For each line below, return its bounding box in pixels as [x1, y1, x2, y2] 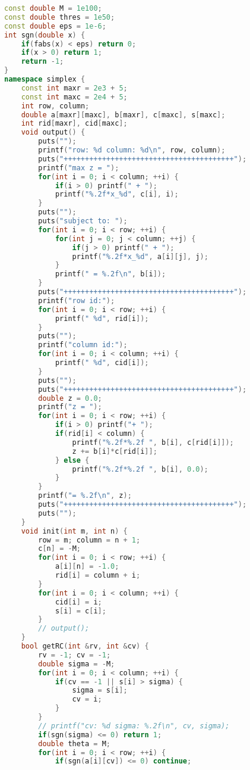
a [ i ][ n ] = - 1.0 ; [55, 562, 119, 571]
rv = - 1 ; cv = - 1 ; [38, 650, 111, 659]
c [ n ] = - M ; [38, 544, 81, 553]
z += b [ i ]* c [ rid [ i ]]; [72, 447, 157, 456]
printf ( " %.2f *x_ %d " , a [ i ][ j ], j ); [72, 252, 208, 261]
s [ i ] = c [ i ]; [55, 606, 106, 615]
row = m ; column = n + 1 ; [38, 535, 141, 544]
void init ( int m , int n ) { [21, 526, 128, 535]
